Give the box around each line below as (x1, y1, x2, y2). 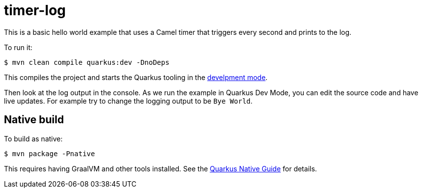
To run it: (4, 43, 33, 52)
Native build (4, 113, 64, 126)
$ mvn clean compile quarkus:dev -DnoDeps (4, 58, 170, 66)
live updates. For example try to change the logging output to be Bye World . (4, 96, 253, 105)
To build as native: (4, 134, 63, 143)
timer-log (4, 2, 66, 19)
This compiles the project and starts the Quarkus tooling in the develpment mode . (4, 73, 268, 82)
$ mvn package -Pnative (4, 149, 95, 158)
